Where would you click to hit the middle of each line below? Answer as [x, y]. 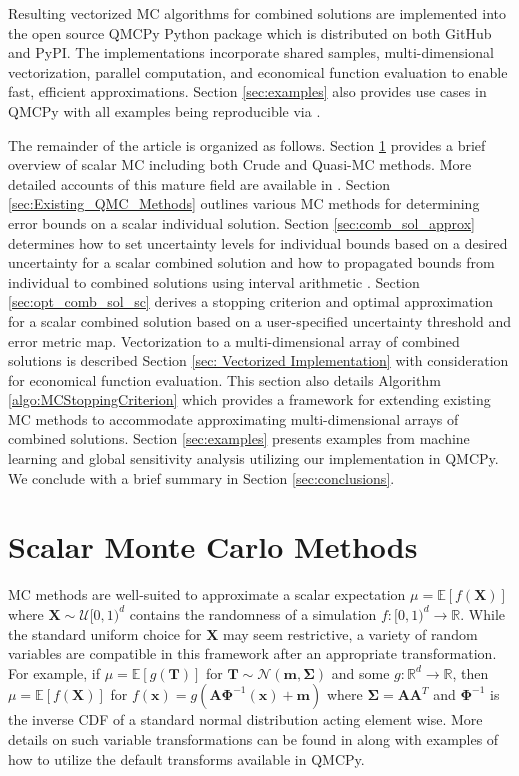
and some [360, 672]
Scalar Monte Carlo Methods [213, 546]
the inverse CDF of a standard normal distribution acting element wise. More [245, 719]
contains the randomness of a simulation [253, 613]
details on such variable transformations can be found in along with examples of [253, 738]
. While [482, 613]
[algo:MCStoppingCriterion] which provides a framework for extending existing [249, 399]
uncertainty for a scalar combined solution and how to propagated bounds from [251, 262]
